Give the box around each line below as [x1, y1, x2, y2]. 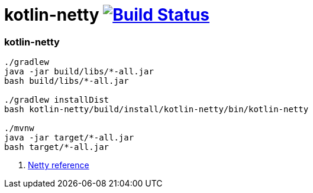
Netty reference [28, 160, 89, 171]
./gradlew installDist [4, 95, 109, 105]
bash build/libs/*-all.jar [4, 76, 129, 86]
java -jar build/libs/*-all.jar [4, 67, 154, 77]
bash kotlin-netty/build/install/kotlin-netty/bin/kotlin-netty [4, 104, 309, 115]
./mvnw [4, 123, 34, 133]
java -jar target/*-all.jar [4, 133, 134, 143]
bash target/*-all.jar [4, 142, 109, 152]
